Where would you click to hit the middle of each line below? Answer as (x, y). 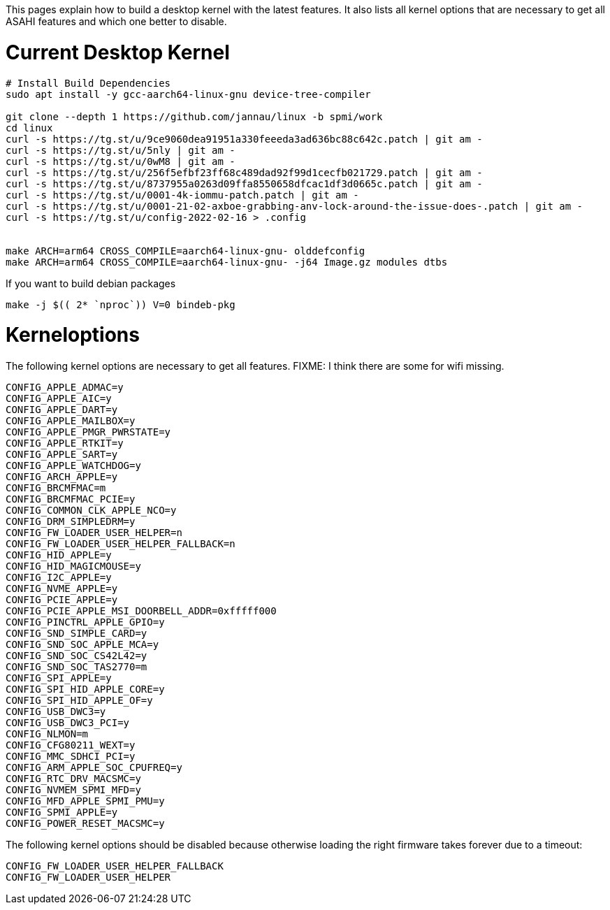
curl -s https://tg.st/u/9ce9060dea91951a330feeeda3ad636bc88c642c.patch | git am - (244, 139)
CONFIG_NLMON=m (47, 734)
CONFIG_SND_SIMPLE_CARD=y (77, 633)
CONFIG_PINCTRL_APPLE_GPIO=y (85, 622)
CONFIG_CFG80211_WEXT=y (71, 745)
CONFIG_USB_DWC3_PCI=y (68, 723)
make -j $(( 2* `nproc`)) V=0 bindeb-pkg (121, 304)
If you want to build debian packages (91, 283)
